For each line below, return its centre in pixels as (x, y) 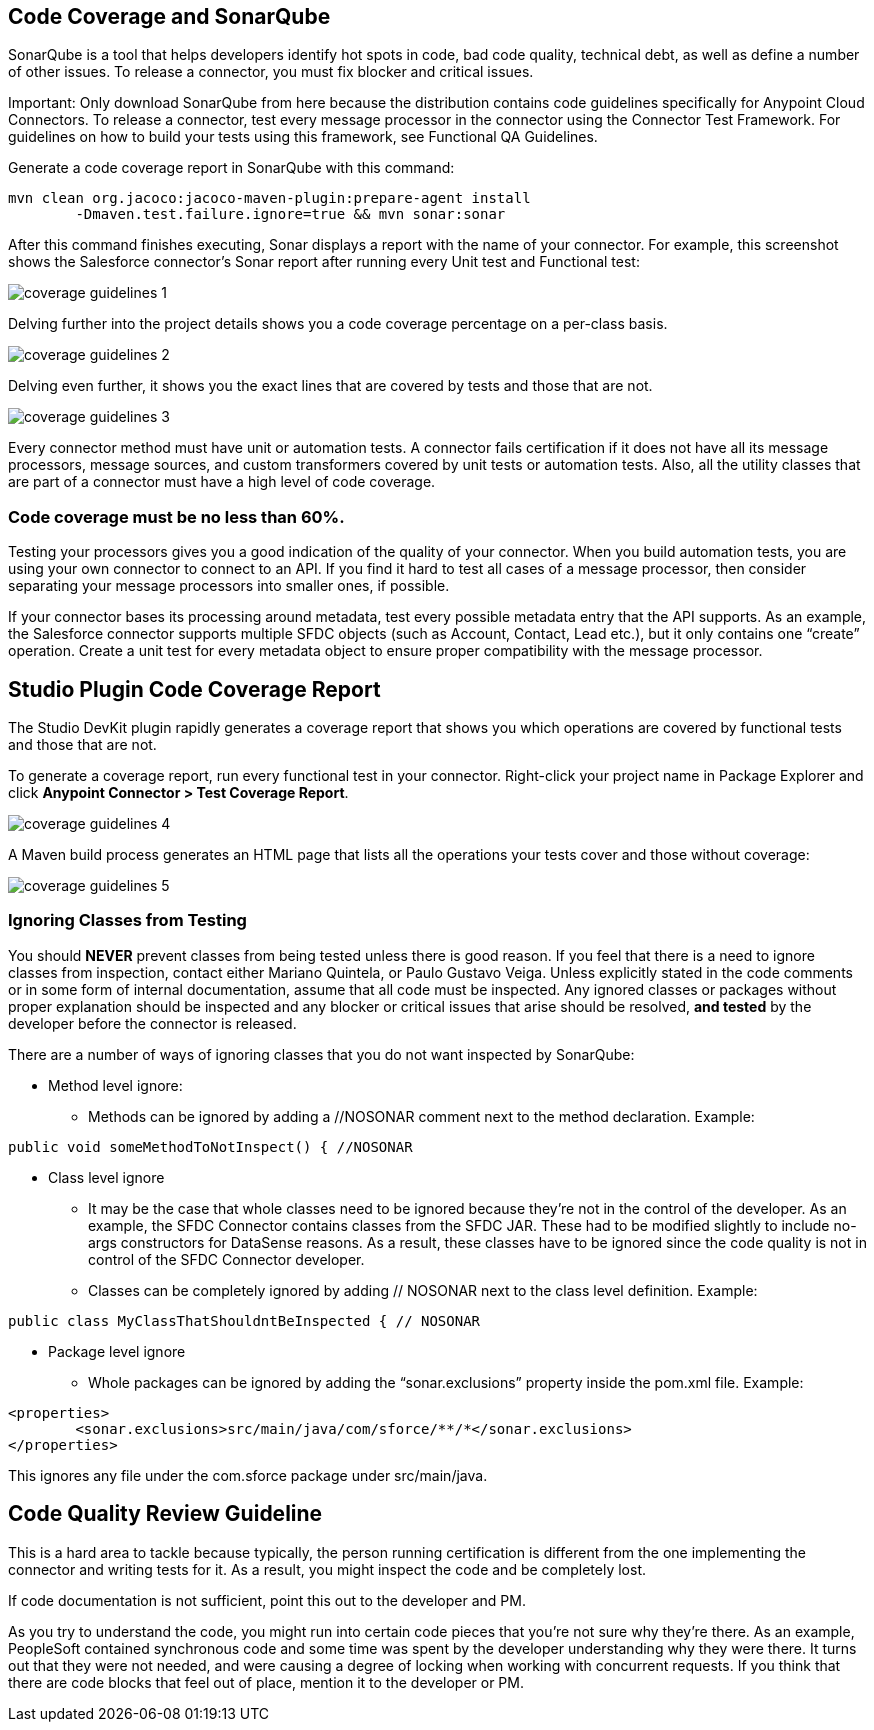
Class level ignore (106, 1177)
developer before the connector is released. (152, 1023)
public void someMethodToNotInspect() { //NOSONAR (210, 1146)
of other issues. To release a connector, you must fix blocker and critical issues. (271, 72)
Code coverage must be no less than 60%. (176, 516)
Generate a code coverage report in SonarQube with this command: (231, 168)
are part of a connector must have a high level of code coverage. (222, 482)
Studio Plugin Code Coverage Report (194, 689)
